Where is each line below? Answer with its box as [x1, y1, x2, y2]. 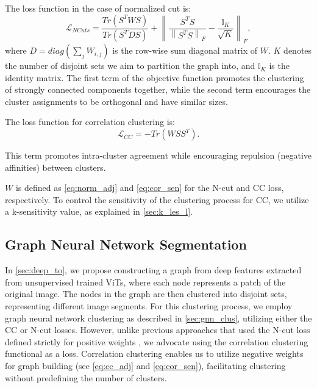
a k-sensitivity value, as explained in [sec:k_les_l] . [5, 205, 193, 218]
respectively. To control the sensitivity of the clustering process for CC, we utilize [5, 193, 309, 206]
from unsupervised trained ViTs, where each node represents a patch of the [5, 275, 286, 288]
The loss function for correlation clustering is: [5, 115, 175, 128]
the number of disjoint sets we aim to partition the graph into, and [5, 59, 255, 72]
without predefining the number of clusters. [5, 371, 167, 384]
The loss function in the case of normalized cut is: [5, 2, 191, 14]
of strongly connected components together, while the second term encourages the [5, 83, 311, 96]
